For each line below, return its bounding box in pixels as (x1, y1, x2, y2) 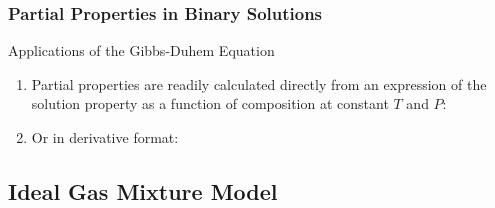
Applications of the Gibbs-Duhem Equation (8, 40, 275, 61)
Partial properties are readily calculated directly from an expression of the (31, 73, 487, 94)
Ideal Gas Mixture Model (8, 175, 278, 206)
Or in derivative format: (31, 127, 179, 147)
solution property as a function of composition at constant (31, 93, 389, 114)
